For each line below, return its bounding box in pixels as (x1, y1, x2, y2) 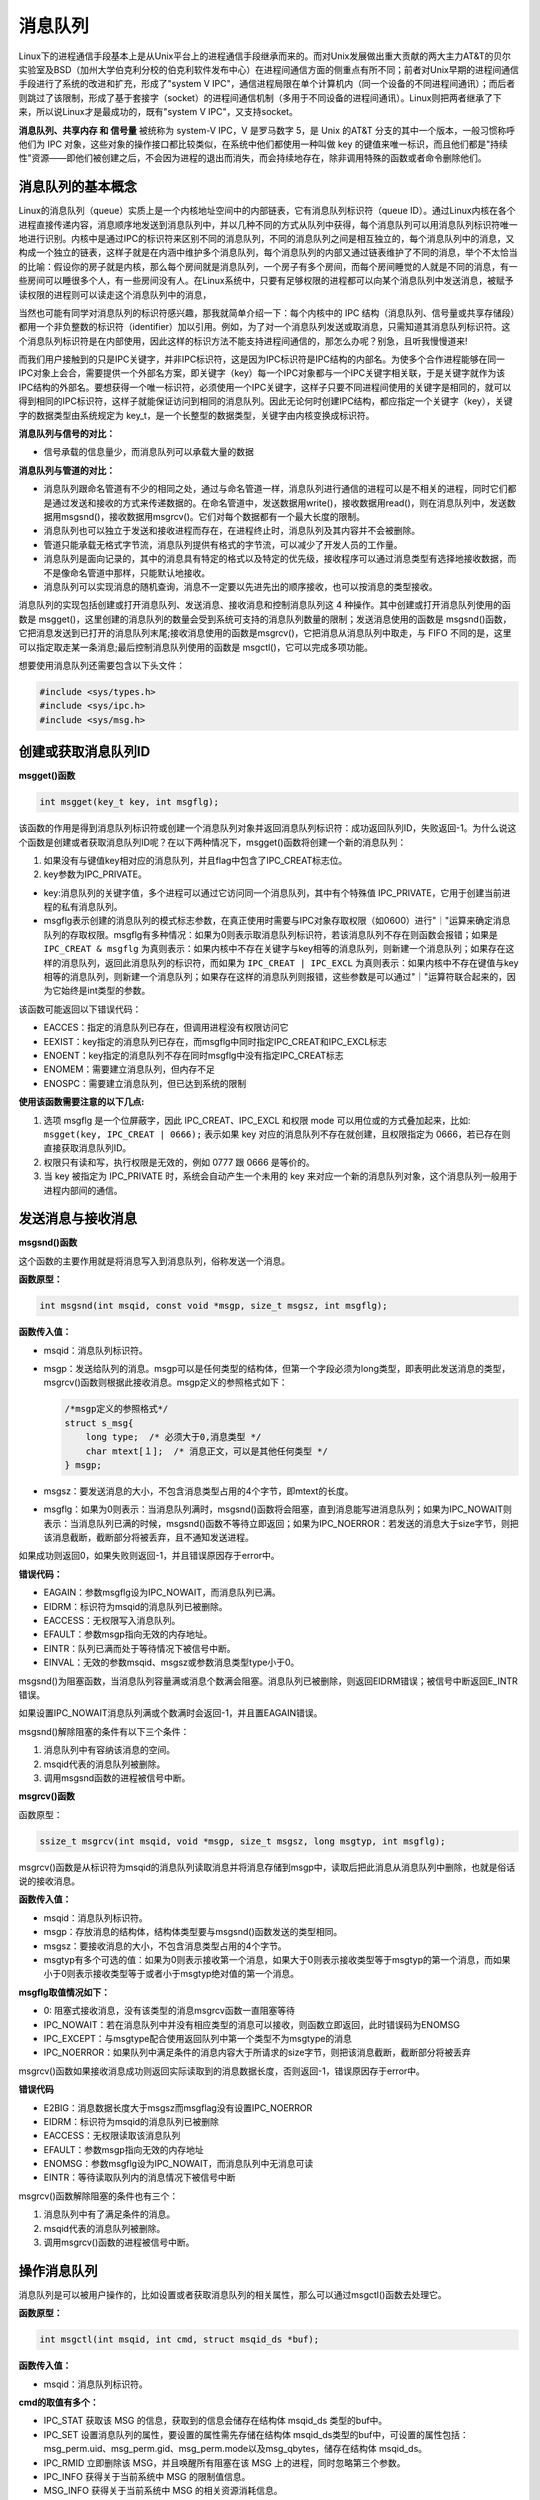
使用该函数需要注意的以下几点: (18, 1096, 145, 1108)
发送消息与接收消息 (18, 1210, 137, 1227)
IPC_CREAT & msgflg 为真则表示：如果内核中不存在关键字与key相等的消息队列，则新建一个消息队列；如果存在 (43, 943, 506, 955)
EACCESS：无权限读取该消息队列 (43, 2130, 181, 2142)
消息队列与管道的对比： (18, 464, 115, 476)
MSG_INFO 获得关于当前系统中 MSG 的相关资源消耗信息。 (43, 2485, 284, 2497)
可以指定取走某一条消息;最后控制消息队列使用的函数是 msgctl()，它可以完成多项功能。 (18, 641, 374, 653)
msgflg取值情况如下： (18, 1986, 110, 1998)
